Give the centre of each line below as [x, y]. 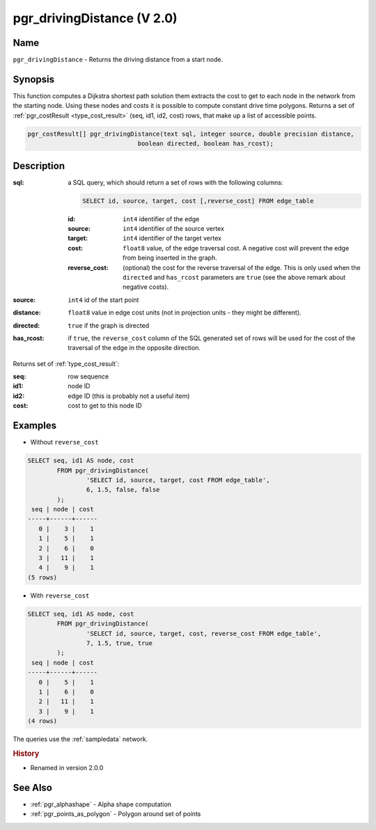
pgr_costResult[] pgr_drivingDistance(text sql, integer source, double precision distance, [191, 134]
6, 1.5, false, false [123, 490]
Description [39, 166]
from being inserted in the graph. [170, 258]
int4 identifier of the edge [161, 218]
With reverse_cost [60, 596]
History [26, 753]
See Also [32, 787]
